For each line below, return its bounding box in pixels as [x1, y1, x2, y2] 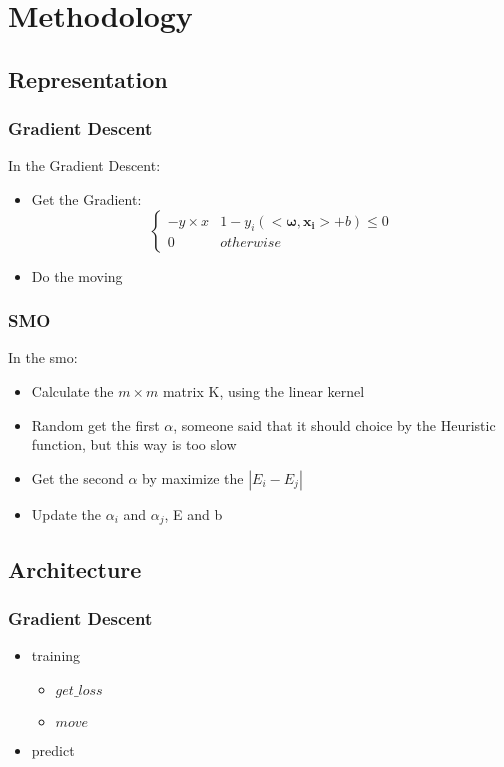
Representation [8, 63, 168, 94]
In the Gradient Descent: [8, 155, 161, 176]
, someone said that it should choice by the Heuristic [173, 414, 496, 435]
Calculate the [31, 380, 114, 401]
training [31, 645, 81, 666]
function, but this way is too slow [31, 434, 237, 455]
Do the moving [31, 265, 123, 286]
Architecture [8, 553, 142, 584]
